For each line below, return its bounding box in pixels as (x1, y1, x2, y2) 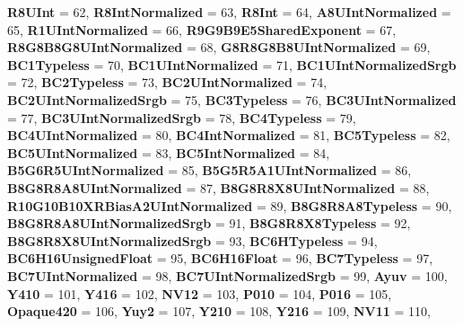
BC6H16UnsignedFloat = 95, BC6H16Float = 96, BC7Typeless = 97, (7, 249, 433, 268)
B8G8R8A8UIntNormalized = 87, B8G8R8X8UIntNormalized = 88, (7, 178, 430, 197)
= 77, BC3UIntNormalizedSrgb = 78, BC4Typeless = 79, (7, 108, 356, 127)
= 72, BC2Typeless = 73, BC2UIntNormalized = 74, (7, 73, 328, 92)
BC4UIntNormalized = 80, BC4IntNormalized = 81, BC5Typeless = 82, (7, 126, 450, 145)
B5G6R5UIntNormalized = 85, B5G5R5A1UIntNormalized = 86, (7, 161, 412, 180)
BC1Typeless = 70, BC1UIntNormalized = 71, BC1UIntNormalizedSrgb (7, 55, 457, 74)
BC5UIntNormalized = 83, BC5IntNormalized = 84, (7, 143, 330, 162)
